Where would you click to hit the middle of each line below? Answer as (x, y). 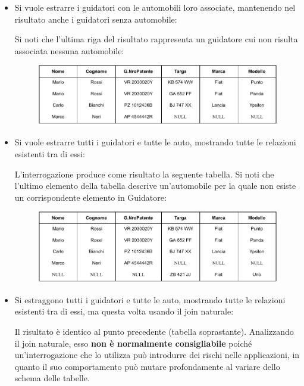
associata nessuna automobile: (69, 50)
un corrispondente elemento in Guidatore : (90, 197)
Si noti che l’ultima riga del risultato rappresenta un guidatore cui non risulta (156, 39)
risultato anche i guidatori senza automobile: (96, 19)
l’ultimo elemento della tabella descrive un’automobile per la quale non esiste (155, 186)
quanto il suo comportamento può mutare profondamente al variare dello (147, 366)
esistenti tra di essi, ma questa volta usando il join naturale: (124, 311)
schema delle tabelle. (52, 378)
